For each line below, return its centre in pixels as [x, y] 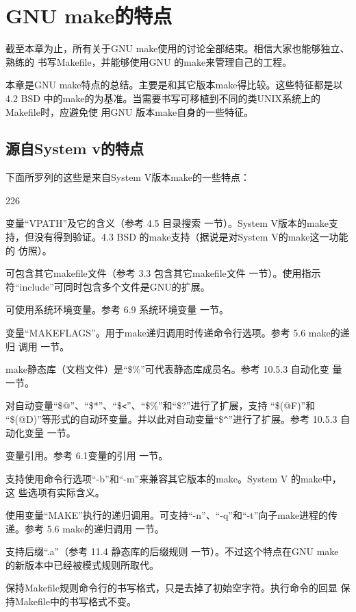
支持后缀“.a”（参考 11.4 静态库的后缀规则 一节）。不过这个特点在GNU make [172, 551]
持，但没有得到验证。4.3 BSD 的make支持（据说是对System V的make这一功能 [177, 237]
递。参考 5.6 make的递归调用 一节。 [85, 528]
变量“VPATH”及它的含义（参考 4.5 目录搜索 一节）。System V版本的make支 [172, 223]
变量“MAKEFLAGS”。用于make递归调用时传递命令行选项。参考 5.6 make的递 [178, 333]
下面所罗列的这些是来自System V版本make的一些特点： [128, 177]
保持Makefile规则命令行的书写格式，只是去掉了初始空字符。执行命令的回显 [171, 588]
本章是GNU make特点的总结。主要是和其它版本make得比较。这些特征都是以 [174, 85]
